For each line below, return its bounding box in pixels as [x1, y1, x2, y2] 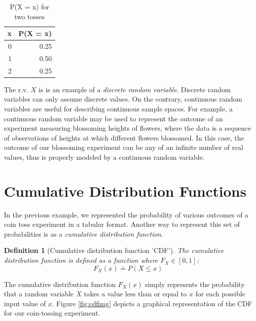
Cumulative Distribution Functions [4, 180, 247, 201]
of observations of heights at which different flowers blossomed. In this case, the [4, 132, 244, 143]
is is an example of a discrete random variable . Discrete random [38, 84, 231, 94]
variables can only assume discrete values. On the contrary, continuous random [4, 94, 242, 104]
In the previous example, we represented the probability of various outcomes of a [4, 209, 249, 219]
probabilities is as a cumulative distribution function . [4, 228, 163, 239]
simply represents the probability [145, 279, 245, 289]
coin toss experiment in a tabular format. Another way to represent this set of [4, 219, 240, 229]
